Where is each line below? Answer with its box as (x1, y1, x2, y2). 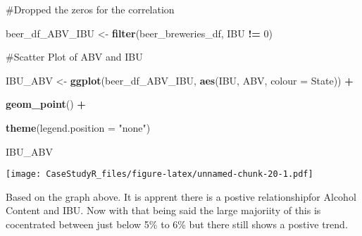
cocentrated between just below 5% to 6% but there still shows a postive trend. (6, 217, 348, 231)
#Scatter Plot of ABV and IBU (6, 49, 143, 64)
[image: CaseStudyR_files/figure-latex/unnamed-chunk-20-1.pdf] (6, 169, 313, 180)
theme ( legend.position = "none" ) (6, 120, 151, 135)
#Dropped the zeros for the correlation (6, 2, 175, 16)
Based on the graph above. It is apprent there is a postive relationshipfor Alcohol (6, 189, 356, 204)
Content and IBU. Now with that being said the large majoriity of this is (6, 203, 321, 218)
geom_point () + (6, 97, 86, 111)
